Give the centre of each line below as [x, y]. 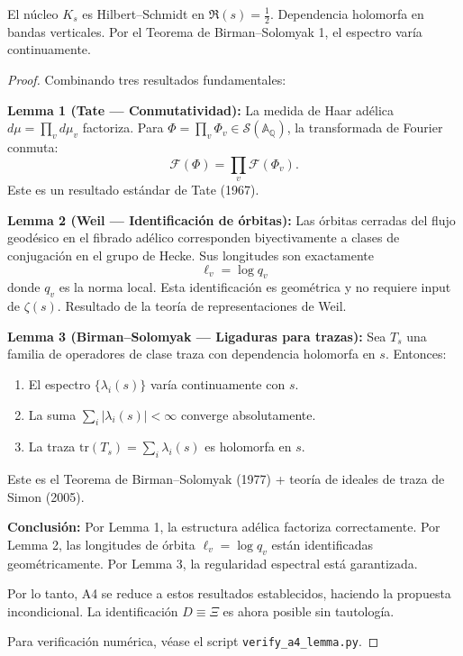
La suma [52, 414]
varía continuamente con [218, 383]
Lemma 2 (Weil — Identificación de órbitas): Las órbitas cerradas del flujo [231, 219]
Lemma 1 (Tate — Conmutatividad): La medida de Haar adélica [201, 109]
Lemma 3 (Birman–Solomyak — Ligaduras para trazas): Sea [197, 336]
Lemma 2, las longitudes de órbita [101, 544]
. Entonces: [416, 354]
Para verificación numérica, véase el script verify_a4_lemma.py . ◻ [193, 641]
